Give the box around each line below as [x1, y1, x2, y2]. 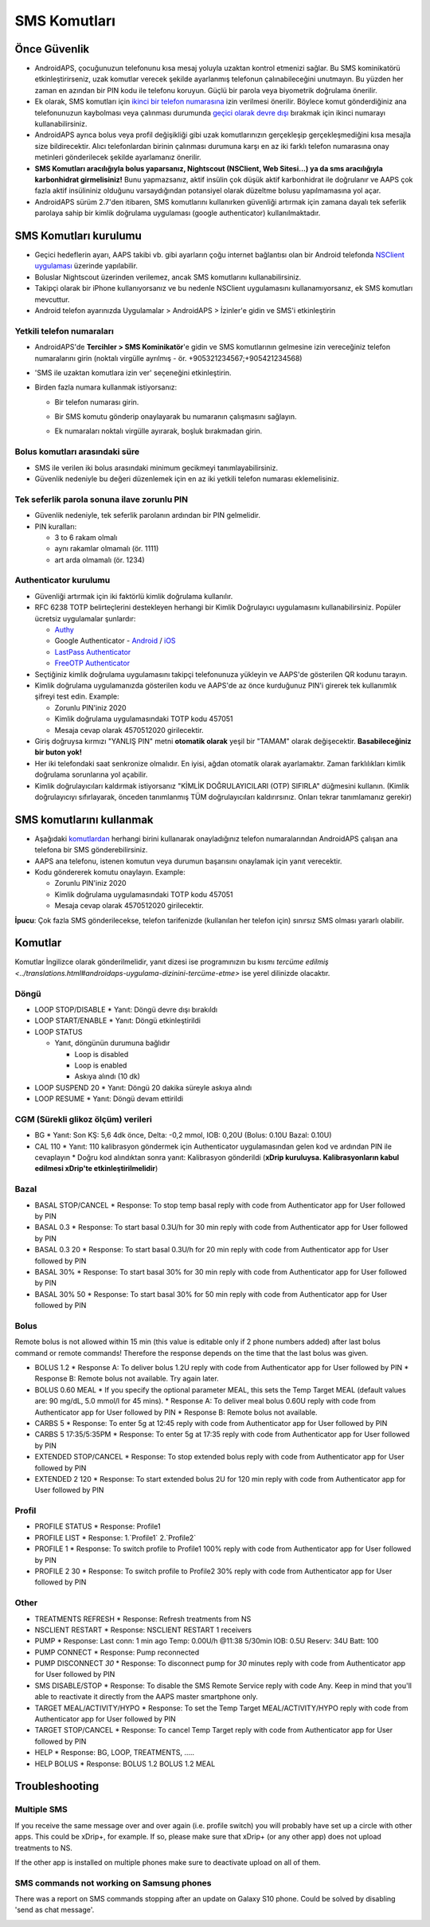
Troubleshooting [14, 1780, 100, 1793]
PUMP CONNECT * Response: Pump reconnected [34, 1647, 200, 1657]
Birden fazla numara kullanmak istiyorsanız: [34, 382, 178, 392]
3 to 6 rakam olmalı [54, 532, 118, 542]
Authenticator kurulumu [14, 574, 111, 586]
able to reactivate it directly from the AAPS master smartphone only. [34, 1692, 259, 1702]
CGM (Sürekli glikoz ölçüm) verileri [14, 1114, 153, 1125]
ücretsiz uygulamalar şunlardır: [34, 613, 136, 623]
